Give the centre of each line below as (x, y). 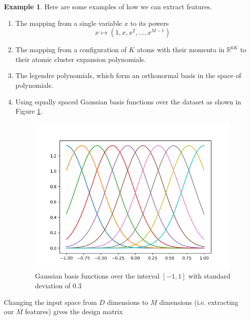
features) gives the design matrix (74, 311)
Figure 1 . (29, 111)
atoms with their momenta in (181, 50)
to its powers (150, 23)
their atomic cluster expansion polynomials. (81, 59)
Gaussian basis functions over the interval (97, 276)
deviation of (53, 286)
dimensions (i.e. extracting (199, 302)
